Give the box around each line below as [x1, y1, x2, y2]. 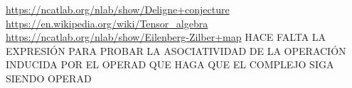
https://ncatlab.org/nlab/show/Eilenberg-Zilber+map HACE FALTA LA [6, 30, 326, 44]
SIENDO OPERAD [6, 70, 92, 85]
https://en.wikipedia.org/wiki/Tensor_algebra [6, 15, 208, 30]
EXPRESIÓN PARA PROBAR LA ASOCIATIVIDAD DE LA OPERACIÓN [6, 43, 346, 58]
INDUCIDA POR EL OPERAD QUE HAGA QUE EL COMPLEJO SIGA [6, 57, 334, 72]
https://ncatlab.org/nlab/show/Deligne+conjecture [6, 2, 230, 16]
